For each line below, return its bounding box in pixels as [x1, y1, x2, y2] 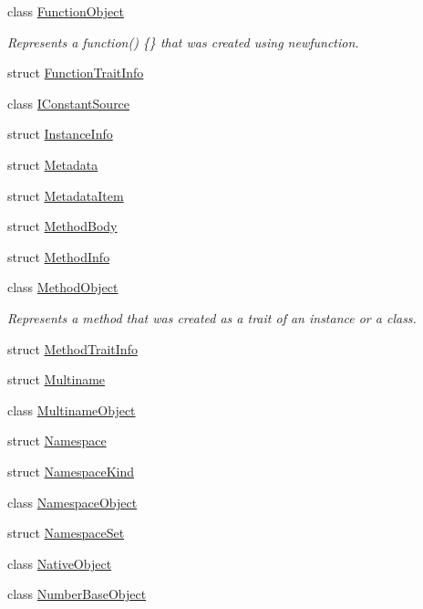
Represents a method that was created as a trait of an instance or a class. [7, 308, 417, 327]
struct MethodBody [7, 216, 118, 236]
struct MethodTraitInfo [7, 339, 138, 358]
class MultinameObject [7, 400, 136, 419]
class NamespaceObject [7, 492, 138, 511]
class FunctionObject [7, 2, 124, 20]
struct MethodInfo [7, 247, 110, 266]
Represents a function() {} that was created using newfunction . [7, 32, 359, 51]
